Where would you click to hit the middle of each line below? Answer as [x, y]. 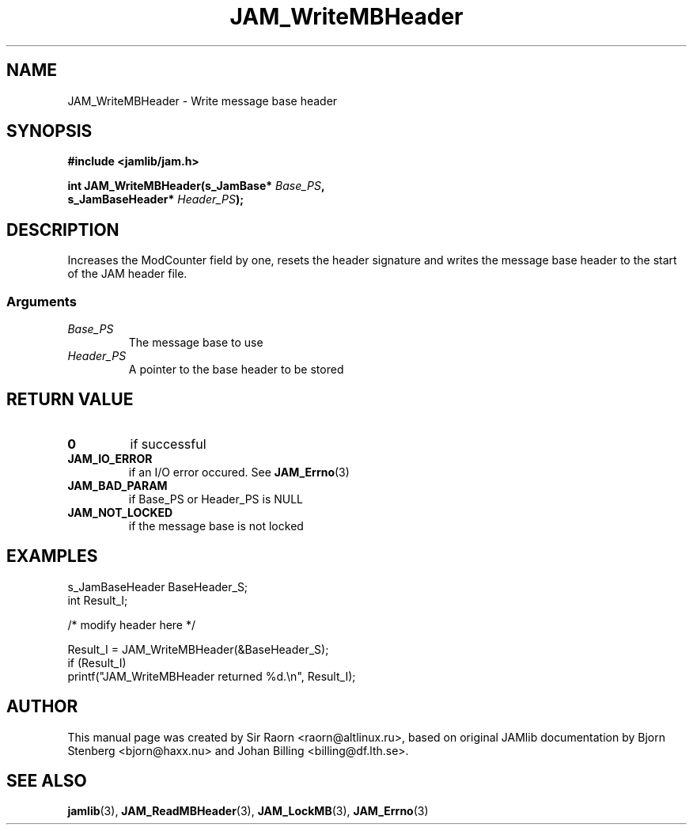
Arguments [42, 301]
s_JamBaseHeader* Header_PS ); [156, 199]
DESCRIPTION [63, 230]
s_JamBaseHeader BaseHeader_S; [158, 586]
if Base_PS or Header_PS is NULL [216, 499]
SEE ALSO [47, 780]
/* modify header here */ [132, 624]
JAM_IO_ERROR [110, 458]
